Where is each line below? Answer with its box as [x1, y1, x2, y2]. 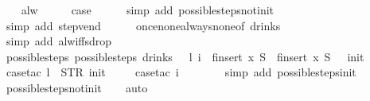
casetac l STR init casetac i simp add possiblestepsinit [6, 64, 356, 80]
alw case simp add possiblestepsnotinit [21, 2, 275, 17]
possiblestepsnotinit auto [6, 79, 148, 95]
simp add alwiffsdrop [6, 33, 112, 49]
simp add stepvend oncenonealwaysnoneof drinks [6, 17, 281, 33]
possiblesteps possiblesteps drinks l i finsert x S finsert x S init [6, 48, 364, 64]
